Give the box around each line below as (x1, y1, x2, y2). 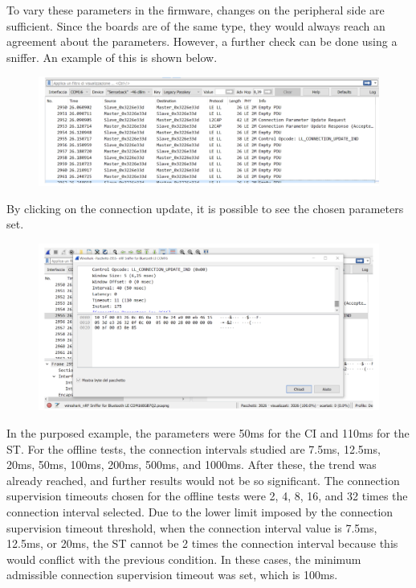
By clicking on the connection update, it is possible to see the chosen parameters (6, 199, 404, 216)
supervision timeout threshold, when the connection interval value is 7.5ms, (6, 519, 377, 536)
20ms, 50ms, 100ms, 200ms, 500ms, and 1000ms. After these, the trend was (6, 456, 377, 473)
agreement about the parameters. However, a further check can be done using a (6, 33, 398, 50)
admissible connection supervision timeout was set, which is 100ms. (6, 566, 338, 583)
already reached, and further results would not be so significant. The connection (6, 471, 400, 488)
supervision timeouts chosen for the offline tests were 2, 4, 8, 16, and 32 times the (6, 487, 408, 504)
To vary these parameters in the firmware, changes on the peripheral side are (6, 2, 385, 18)
